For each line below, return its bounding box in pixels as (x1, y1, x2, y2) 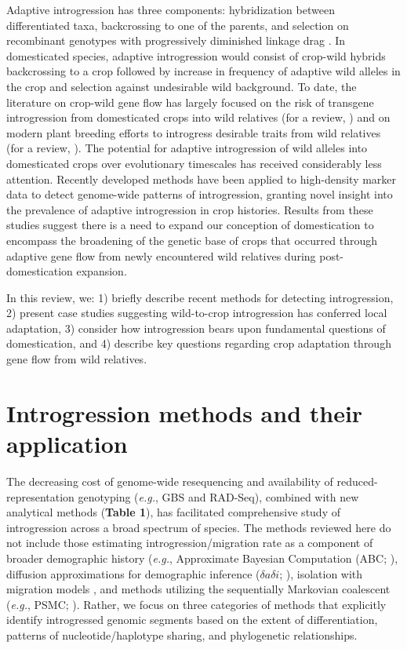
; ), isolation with (279, 565, 363, 582)
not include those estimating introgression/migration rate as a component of (6, 534, 373, 551)
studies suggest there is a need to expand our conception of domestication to (6, 217, 374, 233)
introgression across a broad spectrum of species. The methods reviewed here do (6, 519, 391, 535)
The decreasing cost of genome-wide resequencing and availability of (6, 472, 333, 489)
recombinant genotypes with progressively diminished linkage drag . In (6, 32, 346, 49)
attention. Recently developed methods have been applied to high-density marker (6, 170, 397, 187)
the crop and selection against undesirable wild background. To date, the (6, 78, 357, 94)
